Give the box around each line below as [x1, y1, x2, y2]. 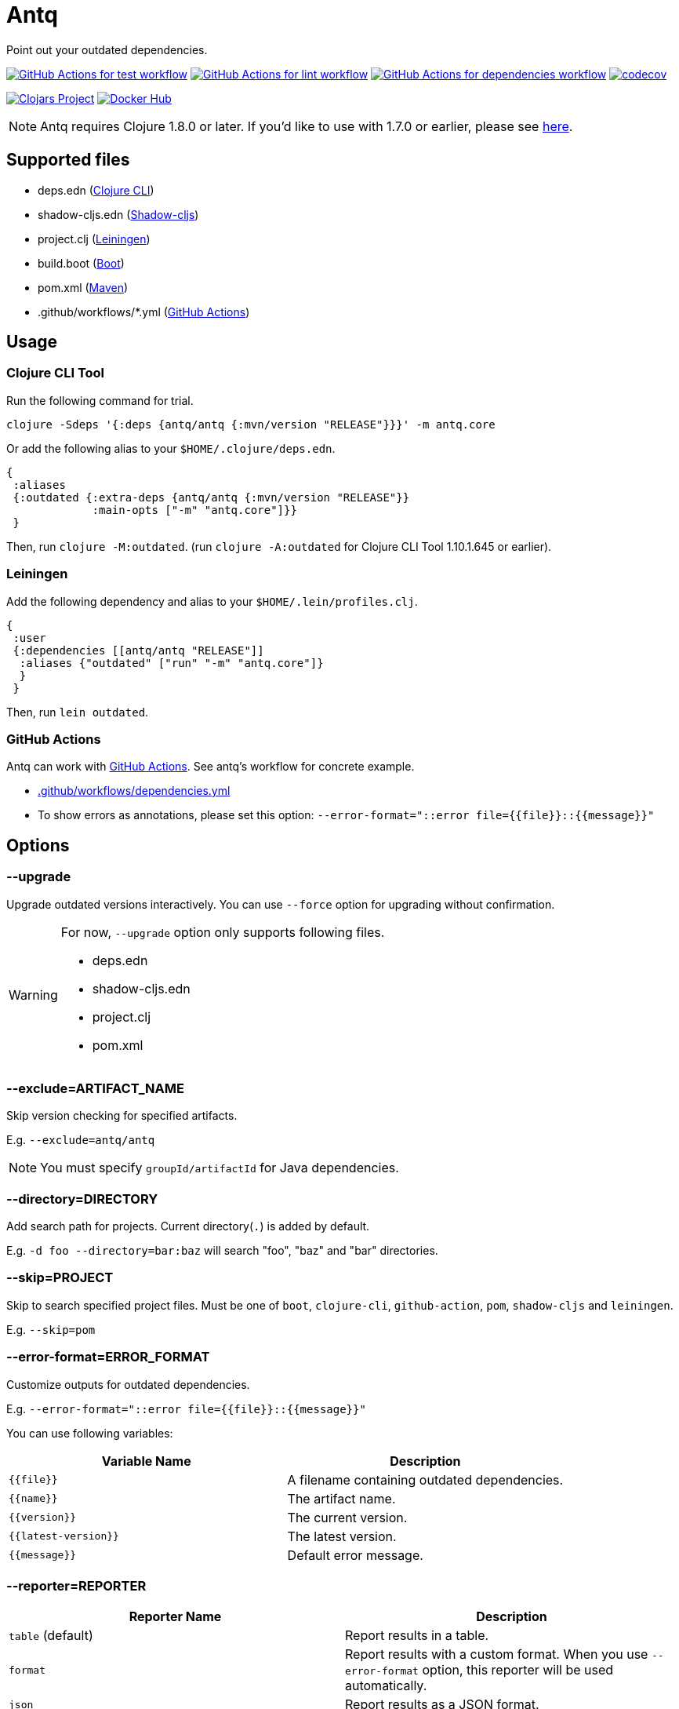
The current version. [287, 1509, 408, 1525]
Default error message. [287, 1547, 423, 1563]
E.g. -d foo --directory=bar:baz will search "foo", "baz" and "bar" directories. [6, 1244, 438, 1258]
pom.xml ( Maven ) [38, 280, 129, 294]
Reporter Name [129, 1609, 222, 1625]
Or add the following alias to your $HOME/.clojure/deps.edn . [6, 441, 336, 455]
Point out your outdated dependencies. [6, 42, 208, 56]
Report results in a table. [345, 1627, 489, 1644]
